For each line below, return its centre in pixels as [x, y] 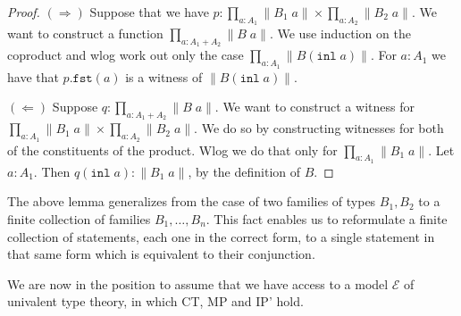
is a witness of [164, 76]
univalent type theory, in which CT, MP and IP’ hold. [155, 301]
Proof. [24, 12]
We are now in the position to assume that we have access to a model [198, 283]
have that [33, 76]
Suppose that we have [149, 12]
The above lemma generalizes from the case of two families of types [192, 201]
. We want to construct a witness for [314, 107]
